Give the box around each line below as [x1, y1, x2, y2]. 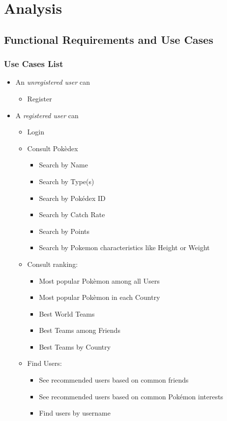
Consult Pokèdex [27, 143, 78, 153]
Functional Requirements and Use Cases [4, 32, 213, 47]
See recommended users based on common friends [39, 375, 189, 385]
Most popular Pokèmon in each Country [39, 292, 160, 302]
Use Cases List [4, 58, 63, 70]
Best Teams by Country [39, 341, 111, 352]
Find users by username [39, 408, 111, 418]
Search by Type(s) [39, 176, 94, 186]
